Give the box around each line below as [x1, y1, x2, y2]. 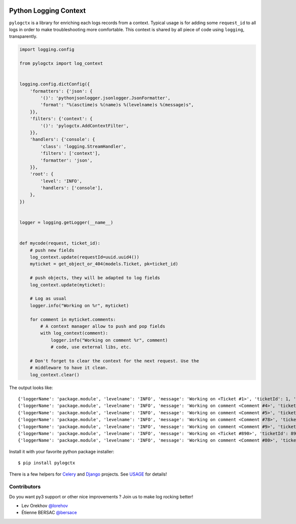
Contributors [9, 483, 41, 490]
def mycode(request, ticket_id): [19, 240, 101, 246]
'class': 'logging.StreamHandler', [40, 143, 127, 149]
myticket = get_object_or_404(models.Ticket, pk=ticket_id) [30, 261, 179, 267]
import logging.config [19, 47, 74, 52]
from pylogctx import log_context [19, 61, 103, 66]
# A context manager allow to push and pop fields [40, 323, 165, 329]
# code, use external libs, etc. [50, 344, 132, 350]
